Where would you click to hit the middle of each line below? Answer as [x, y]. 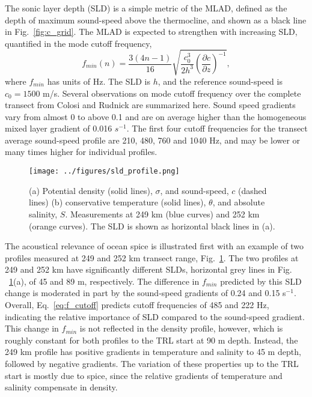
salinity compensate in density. [61, 387]
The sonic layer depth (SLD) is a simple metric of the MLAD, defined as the [146, 8]
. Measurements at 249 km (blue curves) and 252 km [162, 214]
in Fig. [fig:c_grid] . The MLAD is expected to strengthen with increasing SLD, [151, 32]
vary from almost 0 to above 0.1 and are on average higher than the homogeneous [156, 116]
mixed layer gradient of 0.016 [59, 128]
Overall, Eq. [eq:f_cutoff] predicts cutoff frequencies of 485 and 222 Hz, [137, 305]
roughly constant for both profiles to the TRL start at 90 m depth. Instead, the [151, 340]
